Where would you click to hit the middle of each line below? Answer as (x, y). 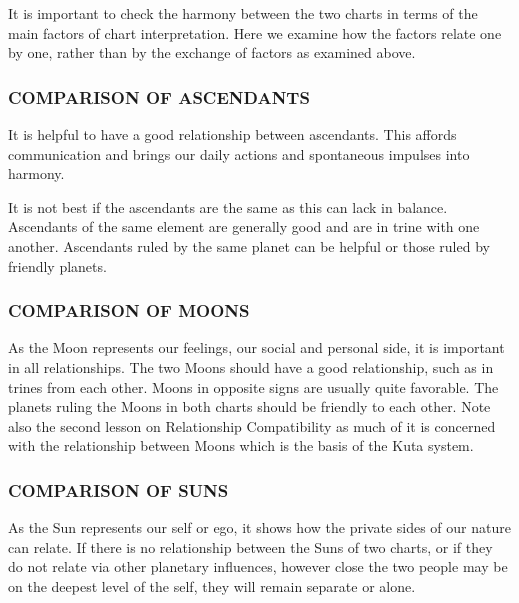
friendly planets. (57, 265)
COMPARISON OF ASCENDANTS (159, 96)
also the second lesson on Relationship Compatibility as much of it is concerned (252, 425)
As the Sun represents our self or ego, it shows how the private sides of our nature (259, 527)
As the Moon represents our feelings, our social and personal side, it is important (256, 347)
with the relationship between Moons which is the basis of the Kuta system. (241, 445)
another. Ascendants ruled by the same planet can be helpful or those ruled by (249, 245)
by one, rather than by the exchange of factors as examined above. (212, 52)
